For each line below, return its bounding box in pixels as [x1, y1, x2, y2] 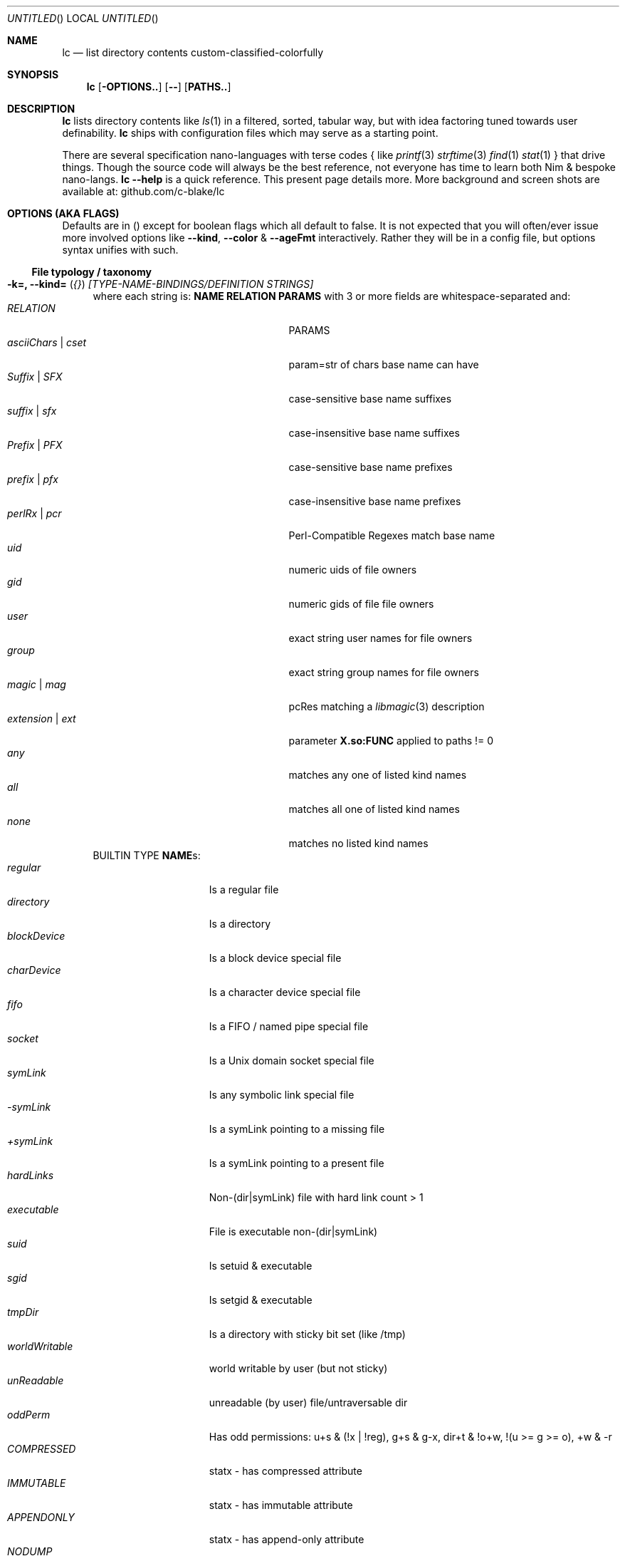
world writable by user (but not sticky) [209, 1362, 388, 1374]
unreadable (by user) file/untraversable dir [209, 1396, 408, 1409]
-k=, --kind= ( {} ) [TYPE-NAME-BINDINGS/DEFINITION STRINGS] [7, 278, 314, 290]
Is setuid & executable [209, 1260, 312, 1272]
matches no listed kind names [288, 837, 429, 849]
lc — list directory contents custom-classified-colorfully [62, 46, 324, 58]
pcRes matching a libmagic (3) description [288, 700, 485, 712]
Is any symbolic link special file [209, 1089, 354, 1101]
